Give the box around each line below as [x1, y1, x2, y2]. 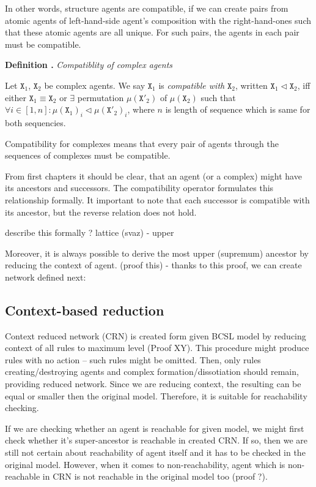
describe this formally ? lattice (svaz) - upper [5, 226, 174, 239]
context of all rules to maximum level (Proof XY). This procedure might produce [5, 341, 309, 354]
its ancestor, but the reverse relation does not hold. [5, 205, 197, 218]
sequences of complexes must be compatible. [5, 149, 171, 162]
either [5, 91, 27, 104]
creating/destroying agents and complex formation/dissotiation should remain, [5, 365, 299, 378]
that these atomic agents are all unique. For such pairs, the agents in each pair [5, 26, 299, 39]
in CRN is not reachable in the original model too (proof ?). [42, 470, 268, 483]
